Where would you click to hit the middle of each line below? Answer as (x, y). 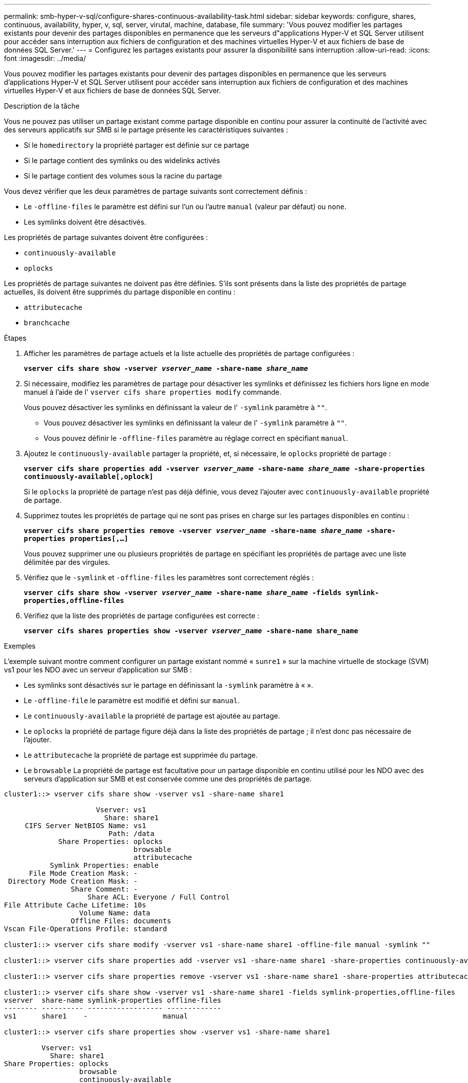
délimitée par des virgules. (67, 562)
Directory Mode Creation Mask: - (73, 881)
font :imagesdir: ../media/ (45, 58)
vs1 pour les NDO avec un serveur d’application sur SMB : (98, 670)
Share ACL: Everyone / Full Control (159, 897)
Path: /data (131, 834)
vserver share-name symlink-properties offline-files (113, 1000)
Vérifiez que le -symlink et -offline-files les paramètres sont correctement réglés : (169, 577)
